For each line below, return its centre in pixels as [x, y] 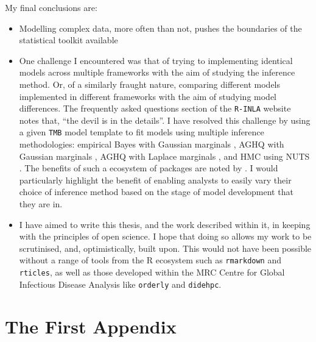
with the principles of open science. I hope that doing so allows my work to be [165, 236]
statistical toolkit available [68, 40]
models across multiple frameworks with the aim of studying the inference [157, 72]
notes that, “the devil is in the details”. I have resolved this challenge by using [165, 120]
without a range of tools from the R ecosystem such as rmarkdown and [150, 260]
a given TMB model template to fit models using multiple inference [142, 132]
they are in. [41, 204]
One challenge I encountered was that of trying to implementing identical [156, 60]
